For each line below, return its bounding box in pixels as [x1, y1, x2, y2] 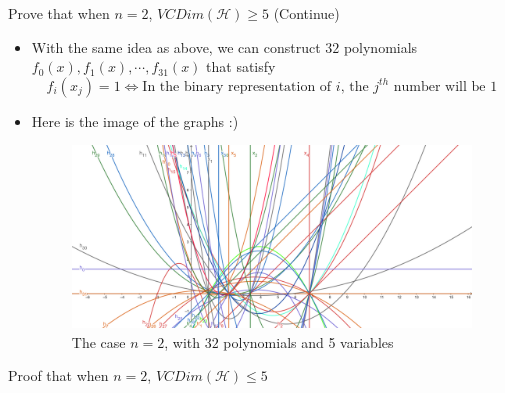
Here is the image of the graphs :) [31, 110, 239, 131]
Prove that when [8, 3, 110, 23]
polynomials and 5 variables [223, 331, 394, 352]
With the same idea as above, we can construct [31, 36, 321, 57]
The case [71, 331, 126, 352]
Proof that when [8, 365, 109, 386]
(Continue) [273, 3, 340, 23]
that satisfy [206, 56, 276, 77]
